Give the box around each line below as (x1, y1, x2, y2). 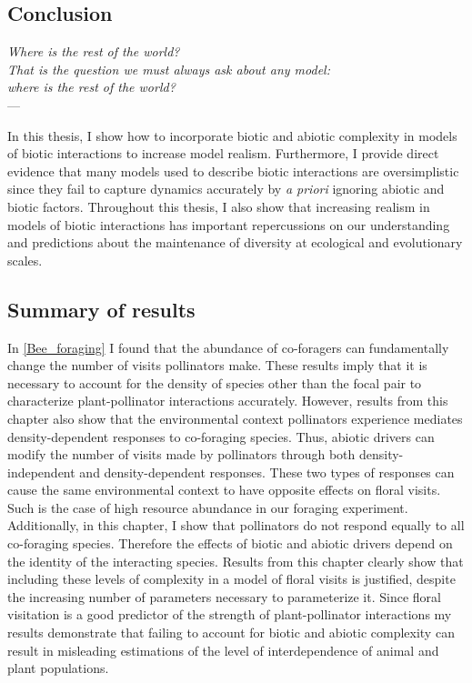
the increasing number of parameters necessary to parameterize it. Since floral (7, 587, 441, 606)
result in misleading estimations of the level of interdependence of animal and (7, 640, 439, 659)
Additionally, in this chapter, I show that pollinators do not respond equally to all (7, 516, 465, 535)
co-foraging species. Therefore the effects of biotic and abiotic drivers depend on (7, 534, 453, 553)
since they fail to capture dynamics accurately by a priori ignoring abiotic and (7, 179, 445, 198)
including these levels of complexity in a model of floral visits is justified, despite (7, 569, 456, 588)
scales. (7, 250, 43, 269)
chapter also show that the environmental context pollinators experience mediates (7, 408, 463, 427)
